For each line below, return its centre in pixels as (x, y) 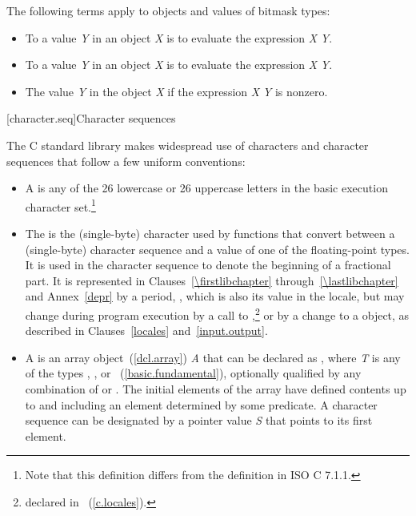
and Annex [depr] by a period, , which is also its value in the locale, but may (215, 296)
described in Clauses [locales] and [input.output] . (146, 331)
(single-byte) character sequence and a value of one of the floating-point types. (217, 249)
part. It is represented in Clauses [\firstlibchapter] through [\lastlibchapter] (212, 280)
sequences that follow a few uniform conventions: (126, 161)
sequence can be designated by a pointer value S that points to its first (199, 420)
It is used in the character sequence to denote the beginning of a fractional (208, 265)
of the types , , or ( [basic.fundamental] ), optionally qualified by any (193, 373)
